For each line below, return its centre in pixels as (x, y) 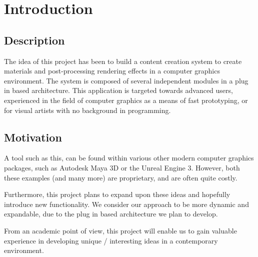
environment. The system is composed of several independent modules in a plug (126, 80)
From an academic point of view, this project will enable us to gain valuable (120, 230)
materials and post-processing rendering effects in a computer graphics (112, 71)
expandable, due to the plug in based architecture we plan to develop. (111, 214)
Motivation (33, 137)
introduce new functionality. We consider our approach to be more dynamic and (126, 204)
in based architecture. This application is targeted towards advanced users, (118, 90)
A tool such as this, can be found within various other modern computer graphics (129, 158)
